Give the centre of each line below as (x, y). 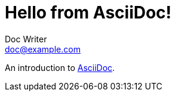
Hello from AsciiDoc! (88, 13)
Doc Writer (26, 39)
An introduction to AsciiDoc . (60, 67)
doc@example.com (43, 49)
